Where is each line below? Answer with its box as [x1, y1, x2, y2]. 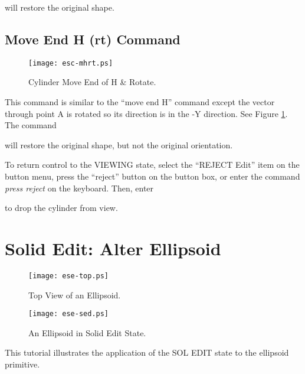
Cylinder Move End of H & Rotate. [28, 76, 156, 88]
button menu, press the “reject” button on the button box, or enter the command [5, 170, 300, 183]
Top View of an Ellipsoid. [28, 288, 121, 301]
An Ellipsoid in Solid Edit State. [28, 326, 146, 339]
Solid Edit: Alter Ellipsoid [5, 236, 221, 260]
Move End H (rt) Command [5, 30, 181, 48]
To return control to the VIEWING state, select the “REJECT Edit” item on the [5, 158, 300, 171]
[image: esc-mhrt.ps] [28, 58, 113, 67]
